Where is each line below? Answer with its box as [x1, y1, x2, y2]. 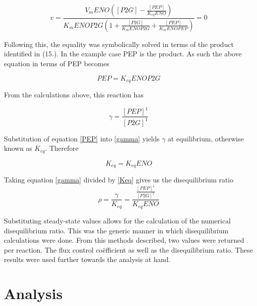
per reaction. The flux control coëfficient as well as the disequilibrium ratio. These [4, 244, 253, 255]
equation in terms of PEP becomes [4, 58, 109, 69]
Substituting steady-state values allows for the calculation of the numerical [4, 215, 231, 225]
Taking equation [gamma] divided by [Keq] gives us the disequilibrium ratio [4, 175, 234, 185]
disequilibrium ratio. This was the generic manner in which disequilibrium [4, 225, 229, 235]
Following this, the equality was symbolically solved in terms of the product [4, 39, 234, 49]
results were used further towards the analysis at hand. [4, 254, 171, 264]
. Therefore [45, 143, 79, 153]
